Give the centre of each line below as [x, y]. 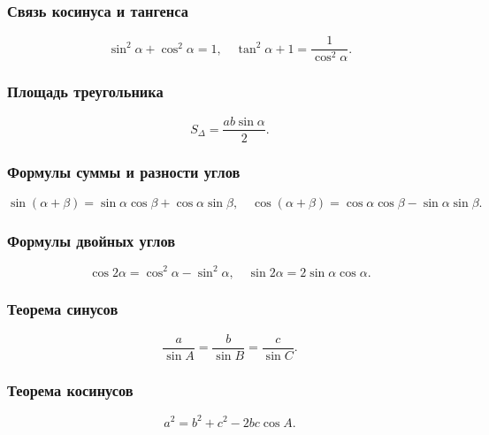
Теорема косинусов [70, 389]
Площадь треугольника [85, 92]
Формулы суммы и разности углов [124, 172]
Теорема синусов [63, 309]
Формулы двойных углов [92, 240]
